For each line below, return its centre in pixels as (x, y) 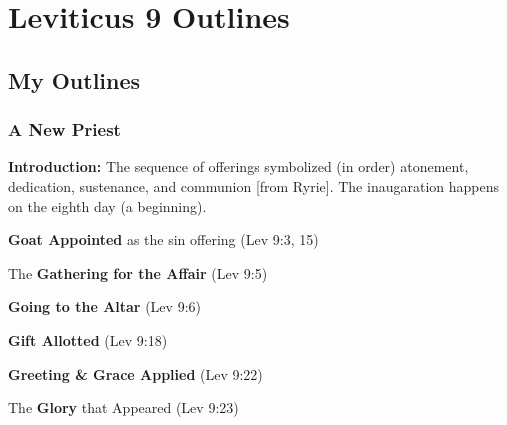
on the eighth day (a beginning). (107, 205)
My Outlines (74, 79)
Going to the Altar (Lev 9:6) (104, 306)
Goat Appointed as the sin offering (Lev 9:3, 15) (163, 239)
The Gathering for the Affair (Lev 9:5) (138, 272)
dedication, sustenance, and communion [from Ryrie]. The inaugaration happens (253, 185)
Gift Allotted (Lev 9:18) (88, 339)
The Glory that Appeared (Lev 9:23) (123, 407)
